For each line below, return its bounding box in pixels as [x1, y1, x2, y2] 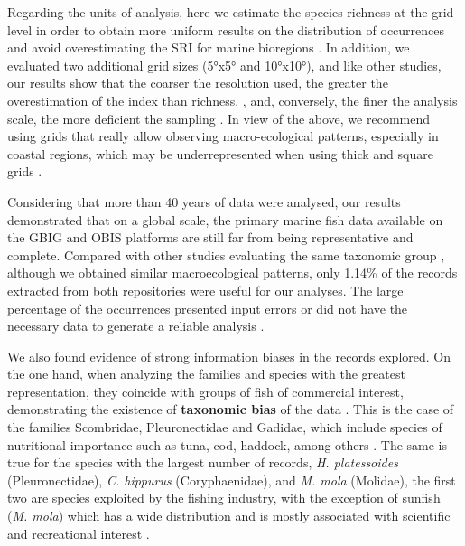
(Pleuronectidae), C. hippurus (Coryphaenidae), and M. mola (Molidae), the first [7, 470, 456, 489]
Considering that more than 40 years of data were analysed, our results [7, 192, 401, 211]
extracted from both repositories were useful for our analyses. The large [7, 280, 404, 299]
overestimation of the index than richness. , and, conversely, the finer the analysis [7, 90, 458, 109]
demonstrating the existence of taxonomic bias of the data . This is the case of [7, 400, 454, 419]
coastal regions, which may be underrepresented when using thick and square [7, 144, 433, 163]
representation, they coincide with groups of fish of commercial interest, [7, 381, 404, 400]
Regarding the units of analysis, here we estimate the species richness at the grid [7, 3, 454, 21]
